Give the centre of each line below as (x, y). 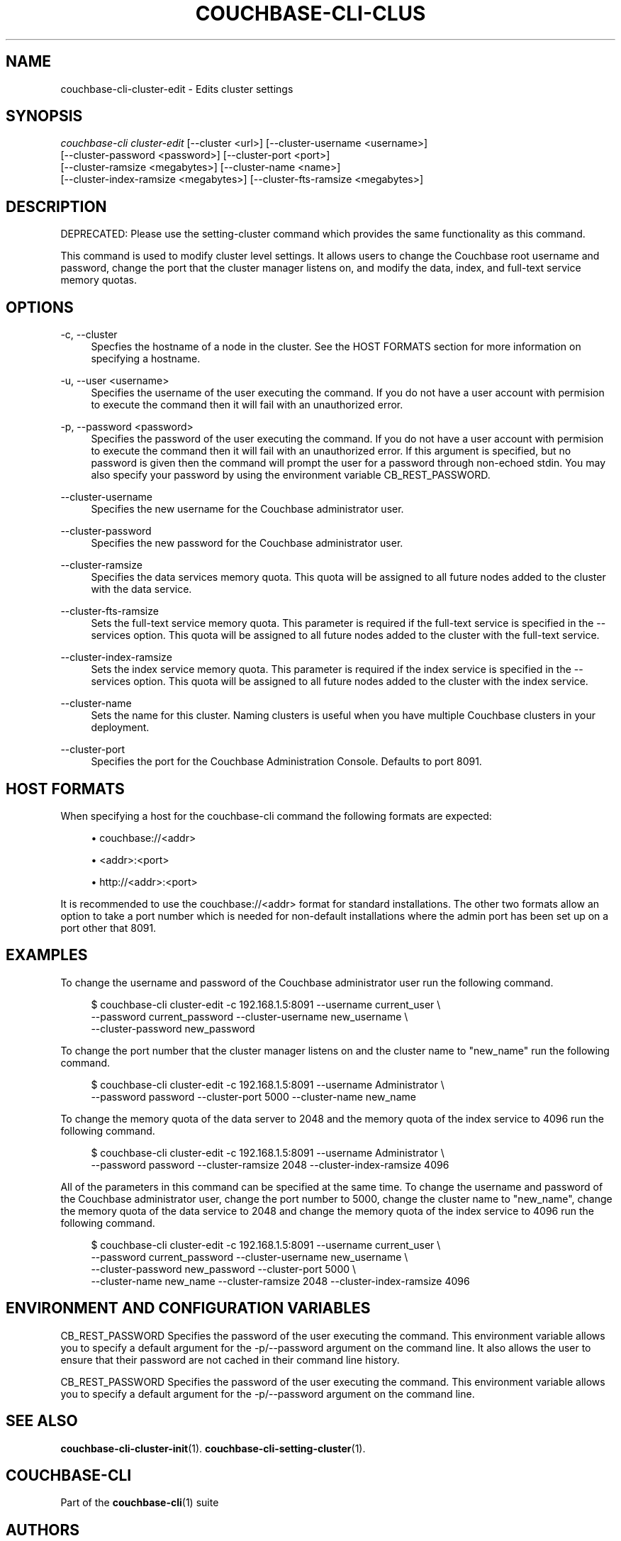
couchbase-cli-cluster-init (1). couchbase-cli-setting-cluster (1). (213, 1448)
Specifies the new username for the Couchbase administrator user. (247, 509)
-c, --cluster (89, 335)
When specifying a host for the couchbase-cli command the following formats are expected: (276, 816)
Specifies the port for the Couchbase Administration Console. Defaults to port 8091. (286, 762)
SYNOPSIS (44, 116)
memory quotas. (99, 280)
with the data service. (141, 589)
